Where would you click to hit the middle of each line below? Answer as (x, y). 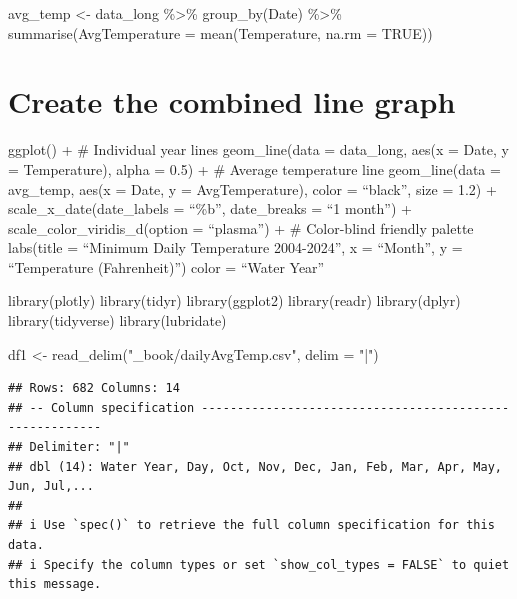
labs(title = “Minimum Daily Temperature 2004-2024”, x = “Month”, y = (235, 247)
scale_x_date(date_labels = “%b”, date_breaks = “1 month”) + (210, 208)
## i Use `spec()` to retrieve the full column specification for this (251, 525)
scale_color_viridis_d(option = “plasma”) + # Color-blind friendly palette (241, 227)
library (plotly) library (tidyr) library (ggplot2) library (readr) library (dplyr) (234, 300)
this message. (55, 584)
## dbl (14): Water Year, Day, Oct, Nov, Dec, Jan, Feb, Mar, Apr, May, (255, 466)
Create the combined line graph (232, 101)
